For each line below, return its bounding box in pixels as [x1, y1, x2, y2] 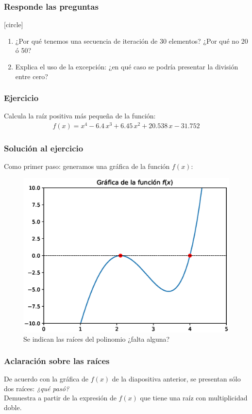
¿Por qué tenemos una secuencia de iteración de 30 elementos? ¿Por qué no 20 [15, 35, 248, 46]
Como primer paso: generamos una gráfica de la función [4, 161, 170, 171]
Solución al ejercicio [4, 142, 84, 154]
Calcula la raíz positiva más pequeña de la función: [4, 111, 156, 121]
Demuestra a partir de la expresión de [4, 393, 117, 403]
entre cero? [15, 71, 48, 81]
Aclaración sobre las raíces [4, 354, 110, 366]
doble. [4, 402, 22, 412]
